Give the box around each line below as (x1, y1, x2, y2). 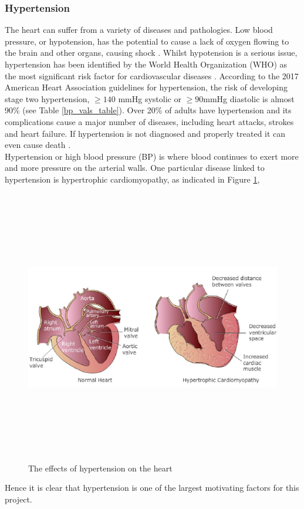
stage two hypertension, (5, 92, 90, 105)
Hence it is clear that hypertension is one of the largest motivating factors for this (5, 481, 299, 494)
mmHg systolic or (118, 92, 181, 105)
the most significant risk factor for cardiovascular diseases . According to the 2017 (5, 69, 299, 82)
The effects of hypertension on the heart (28, 461, 173, 474)
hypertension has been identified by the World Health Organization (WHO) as (5, 58, 288, 70)
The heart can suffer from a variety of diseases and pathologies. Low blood (5, 23, 273, 36)
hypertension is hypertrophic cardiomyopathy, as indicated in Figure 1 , (5, 173, 260, 185)
